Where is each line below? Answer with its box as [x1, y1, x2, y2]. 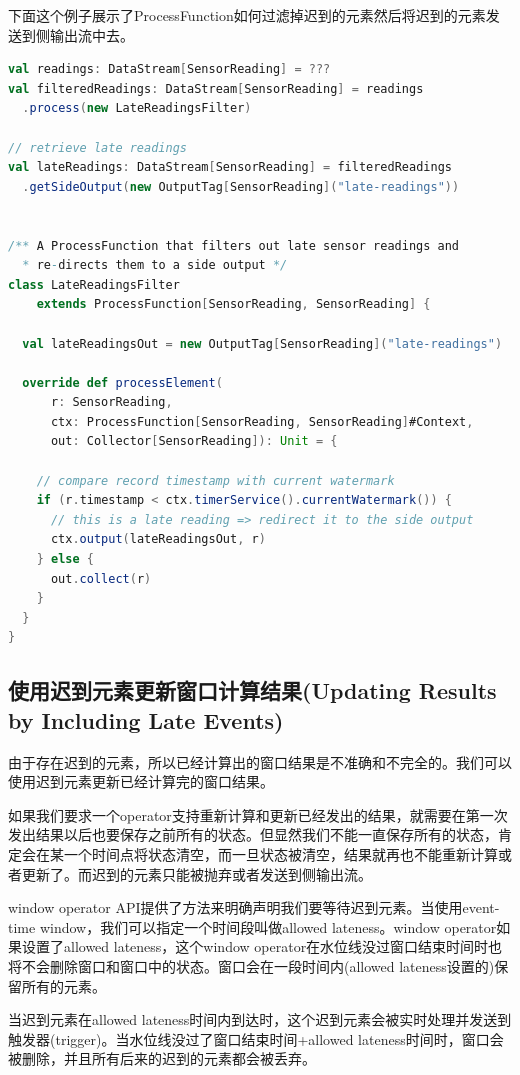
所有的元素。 [21, 975, 106, 996]
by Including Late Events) [8, 704, 284, 735]
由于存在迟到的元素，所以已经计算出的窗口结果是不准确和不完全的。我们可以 [8, 751, 512, 772]
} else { [36, 552, 94, 567]
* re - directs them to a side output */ [22, 258, 288, 273]
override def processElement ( [22, 375, 223, 390]
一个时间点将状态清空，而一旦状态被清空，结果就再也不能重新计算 [63, 843, 498, 864]
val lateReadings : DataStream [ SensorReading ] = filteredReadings [8, 160, 452, 175]
